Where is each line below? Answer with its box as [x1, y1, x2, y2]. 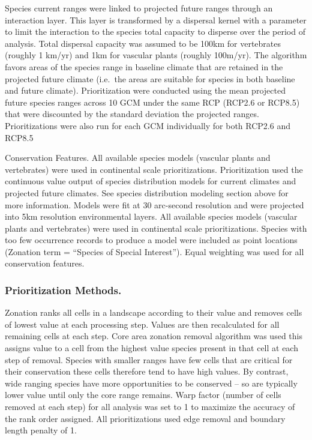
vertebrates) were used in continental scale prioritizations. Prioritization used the [5, 163, 303, 175]
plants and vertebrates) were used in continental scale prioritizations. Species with [5, 222, 307, 234]
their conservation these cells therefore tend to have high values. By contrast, [5, 365, 289, 378]
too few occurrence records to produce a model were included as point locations [5, 234, 298, 246]
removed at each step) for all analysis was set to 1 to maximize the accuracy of [5, 400, 295, 413]
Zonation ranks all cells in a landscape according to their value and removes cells [5, 306, 302, 319]
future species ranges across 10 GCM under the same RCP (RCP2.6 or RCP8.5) [5, 95, 300, 108]
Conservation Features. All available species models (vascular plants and [5, 151, 271, 164]
